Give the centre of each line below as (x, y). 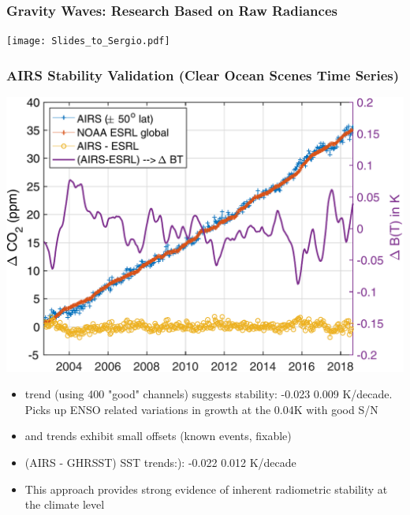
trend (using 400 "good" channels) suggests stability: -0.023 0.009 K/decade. (209, 394)
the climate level (65, 504)
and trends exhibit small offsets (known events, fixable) (158, 436)
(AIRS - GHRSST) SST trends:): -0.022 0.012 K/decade (160, 462)
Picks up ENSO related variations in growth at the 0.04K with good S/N (201, 409)
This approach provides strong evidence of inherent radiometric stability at (206, 489)
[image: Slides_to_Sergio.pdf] (88, 41)
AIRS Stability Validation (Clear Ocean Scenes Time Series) (203, 75)
